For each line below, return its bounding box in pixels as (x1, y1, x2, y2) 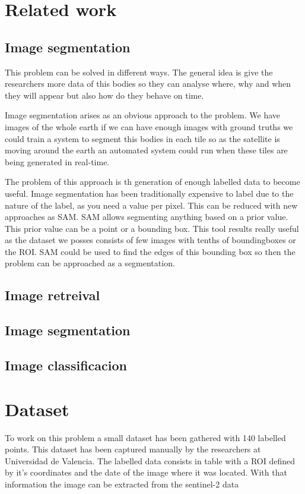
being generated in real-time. (5, 155, 110, 168)
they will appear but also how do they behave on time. (5, 89, 204, 101)
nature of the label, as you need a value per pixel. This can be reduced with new (5, 199, 298, 211)
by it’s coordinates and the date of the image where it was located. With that (5, 466, 287, 479)
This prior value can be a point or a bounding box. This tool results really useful (5, 222, 299, 234)
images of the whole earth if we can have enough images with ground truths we (5, 120, 293, 133)
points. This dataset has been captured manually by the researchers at (5, 443, 261, 455)
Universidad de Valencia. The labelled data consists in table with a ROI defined (5, 454, 295, 467)
